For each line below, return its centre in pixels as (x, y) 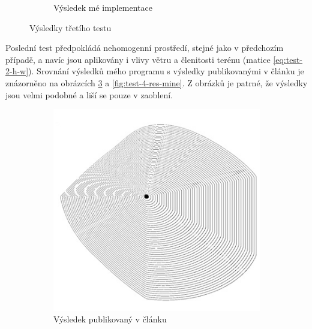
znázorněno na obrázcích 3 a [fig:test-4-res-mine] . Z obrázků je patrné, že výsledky (157, 82)
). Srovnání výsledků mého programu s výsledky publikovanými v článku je (166, 71)
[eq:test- (288, 59)
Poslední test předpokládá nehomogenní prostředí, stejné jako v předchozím (145, 48)
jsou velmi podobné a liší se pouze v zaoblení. (89, 94)
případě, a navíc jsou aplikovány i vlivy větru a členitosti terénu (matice (138, 59)
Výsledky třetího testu (70, 27)
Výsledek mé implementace (103, 7)
